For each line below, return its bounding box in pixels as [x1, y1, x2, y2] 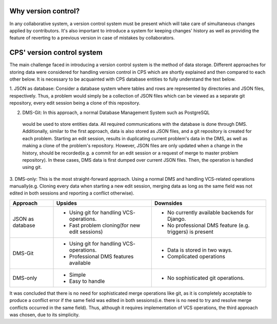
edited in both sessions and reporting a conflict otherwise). [9, 190, 134, 196]
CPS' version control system [9, 48, 103, 57]
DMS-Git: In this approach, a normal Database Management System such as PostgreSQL [22, 109, 210, 116]
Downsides [154, 199, 183, 206]
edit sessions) [69, 228, 103, 235]
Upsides [56, 199, 77, 206]
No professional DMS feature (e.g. [167, 221, 250, 228]
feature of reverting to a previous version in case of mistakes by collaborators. [9, 35, 175, 41]
